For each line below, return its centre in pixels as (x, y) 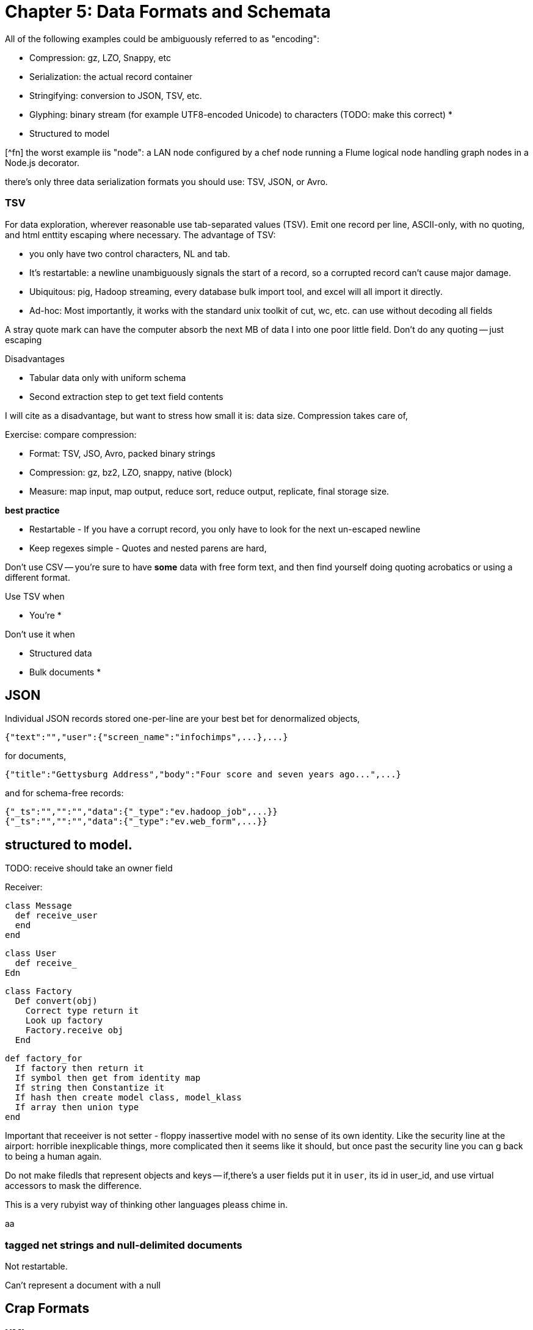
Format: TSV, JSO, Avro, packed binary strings (122, 453)
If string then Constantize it (90, 1088)
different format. (38, 577)
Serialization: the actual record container (111, 76)
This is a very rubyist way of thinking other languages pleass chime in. (146, 1205)
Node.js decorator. (42, 162)
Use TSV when (35, 596)
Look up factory (64, 1021)
